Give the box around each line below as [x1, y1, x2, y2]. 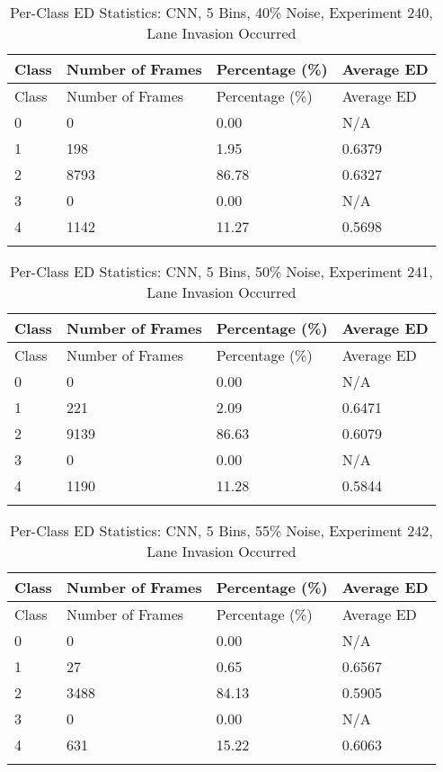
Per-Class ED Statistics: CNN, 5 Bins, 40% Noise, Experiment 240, [10, 2, 433, 22]
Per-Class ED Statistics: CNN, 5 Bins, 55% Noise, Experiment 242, [10, 520, 433, 541]
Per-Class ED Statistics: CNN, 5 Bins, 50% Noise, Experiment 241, [10, 261, 433, 282]
